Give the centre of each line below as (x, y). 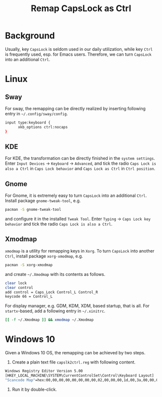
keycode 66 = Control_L (29, 297)
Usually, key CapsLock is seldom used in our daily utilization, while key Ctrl (79, 49)
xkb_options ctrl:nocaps (43, 127)
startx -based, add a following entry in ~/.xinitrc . (55, 311)
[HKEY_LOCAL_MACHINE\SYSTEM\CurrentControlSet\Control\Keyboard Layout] (80, 375)
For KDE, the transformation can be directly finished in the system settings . (80, 159)
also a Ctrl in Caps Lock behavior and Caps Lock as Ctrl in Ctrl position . (80, 169)
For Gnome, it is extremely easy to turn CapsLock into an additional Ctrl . (76, 196)
